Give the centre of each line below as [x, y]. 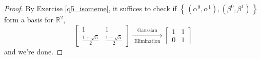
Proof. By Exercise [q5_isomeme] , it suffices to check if [91, 8]
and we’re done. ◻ [34, 51]
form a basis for [29, 19]
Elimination [147, 41]
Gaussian [147, 30]
